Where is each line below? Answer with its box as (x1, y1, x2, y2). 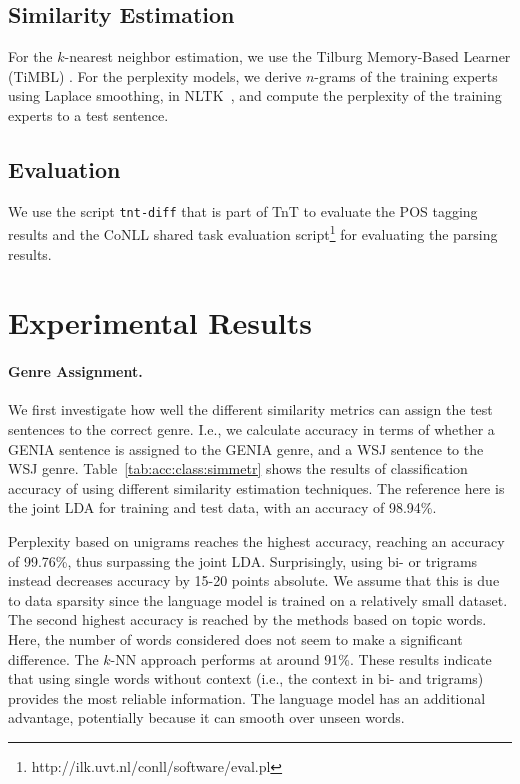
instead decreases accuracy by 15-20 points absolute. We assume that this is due (8, 570, 500, 591)
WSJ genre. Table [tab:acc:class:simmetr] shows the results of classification (8, 458, 468, 479)
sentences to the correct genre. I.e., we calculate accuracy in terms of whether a (8, 419, 495, 440)
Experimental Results (8, 302, 312, 343)
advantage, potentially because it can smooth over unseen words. (8, 707, 405, 728)
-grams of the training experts (314, 65, 498, 86)
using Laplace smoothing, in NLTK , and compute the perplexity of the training (8, 85, 502, 106)
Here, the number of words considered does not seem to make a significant (8, 628, 463, 649)
